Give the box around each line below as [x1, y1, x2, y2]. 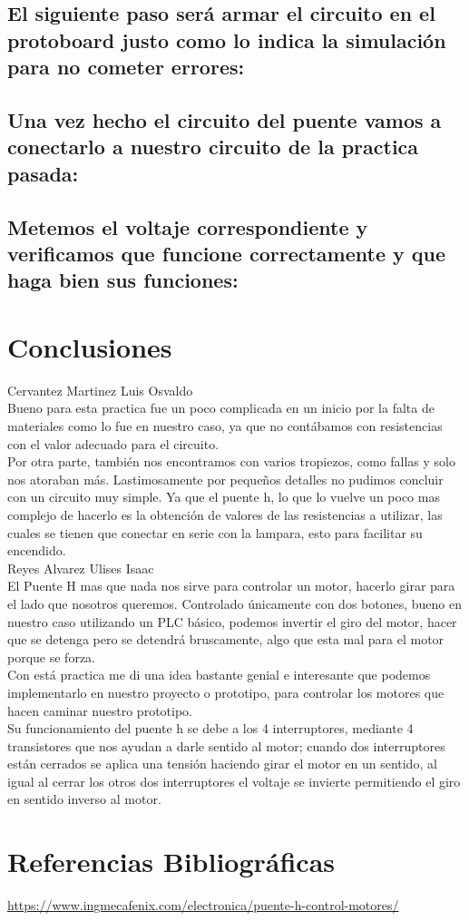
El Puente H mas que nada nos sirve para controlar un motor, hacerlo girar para [7, 576, 455, 595]
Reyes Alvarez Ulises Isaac [7, 558, 154, 577]
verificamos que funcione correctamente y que [7, 239, 446, 267]
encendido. [7, 541, 66, 560]
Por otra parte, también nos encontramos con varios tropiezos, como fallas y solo [7, 452, 455, 471]
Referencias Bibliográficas [7, 843, 336, 880]
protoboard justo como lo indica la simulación [7, 25, 446, 54]
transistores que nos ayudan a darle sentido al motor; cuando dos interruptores [7, 736, 445, 755]
